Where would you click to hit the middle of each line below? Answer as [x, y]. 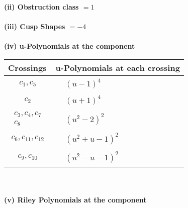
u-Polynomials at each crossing [118, 67]
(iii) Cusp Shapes [35, 26]
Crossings [27, 67]
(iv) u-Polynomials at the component [70, 46]
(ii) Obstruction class [41, 7]
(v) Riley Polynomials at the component [75, 200]
